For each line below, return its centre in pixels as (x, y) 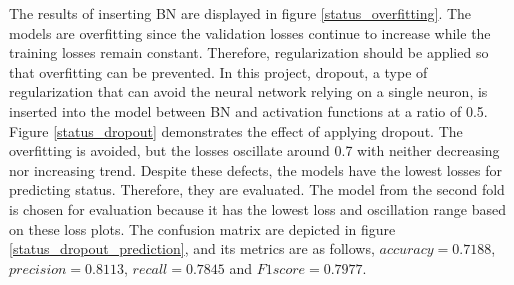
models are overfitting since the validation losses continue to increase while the (250, 32)
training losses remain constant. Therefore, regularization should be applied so (249, 52)
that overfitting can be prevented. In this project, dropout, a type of (218, 71)
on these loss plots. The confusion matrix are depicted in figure (202, 228)
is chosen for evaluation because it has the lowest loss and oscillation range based (257, 208)
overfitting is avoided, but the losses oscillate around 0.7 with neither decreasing (254, 150)
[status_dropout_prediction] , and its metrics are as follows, (192, 248)
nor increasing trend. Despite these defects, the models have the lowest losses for (255, 169)
